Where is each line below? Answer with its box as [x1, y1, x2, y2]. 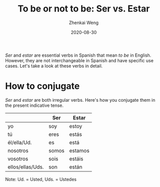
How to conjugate [5, 81, 80, 92]
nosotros [7, 147, 29, 154]
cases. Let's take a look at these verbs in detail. [5, 63, 103, 69]
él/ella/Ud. [7, 139, 32, 146]
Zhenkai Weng [69, 20, 99, 26]
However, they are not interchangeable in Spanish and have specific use [5, 57, 154, 63]
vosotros [7, 155, 28, 162]
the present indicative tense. [5, 102, 64, 108]
